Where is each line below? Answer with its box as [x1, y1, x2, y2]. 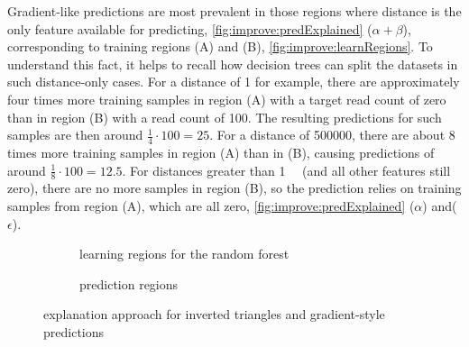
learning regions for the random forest [79, 244, 290, 263]
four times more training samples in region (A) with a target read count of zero [7, 89, 446, 108]
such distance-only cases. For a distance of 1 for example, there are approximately [7, 72, 460, 91]
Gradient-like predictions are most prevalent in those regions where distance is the [7, 2, 462, 20]
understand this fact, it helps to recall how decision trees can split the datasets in [7, 54, 458, 73]
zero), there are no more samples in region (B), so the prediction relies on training [7, 178, 462, 197]
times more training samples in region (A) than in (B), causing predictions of [7, 142, 435, 161]
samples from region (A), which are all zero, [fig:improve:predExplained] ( [7, 196, 415, 215]
